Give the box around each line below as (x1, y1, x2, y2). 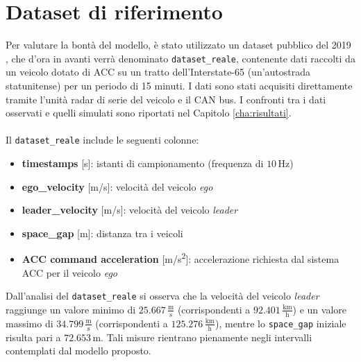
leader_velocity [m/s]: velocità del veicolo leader (22, 202, 238, 217)
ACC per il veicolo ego (22, 265, 117, 279)
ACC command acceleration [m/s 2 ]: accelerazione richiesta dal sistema (22, 250, 339, 266)
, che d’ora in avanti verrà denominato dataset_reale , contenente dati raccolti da (6, 51, 355, 65)
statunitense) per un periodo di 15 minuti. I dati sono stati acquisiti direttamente (6, 78, 353, 92)
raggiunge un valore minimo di (6, 302, 136, 316)
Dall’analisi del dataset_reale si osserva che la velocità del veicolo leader (6, 288, 319, 303)
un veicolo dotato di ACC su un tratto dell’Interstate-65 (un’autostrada (6, 64, 311, 79)
